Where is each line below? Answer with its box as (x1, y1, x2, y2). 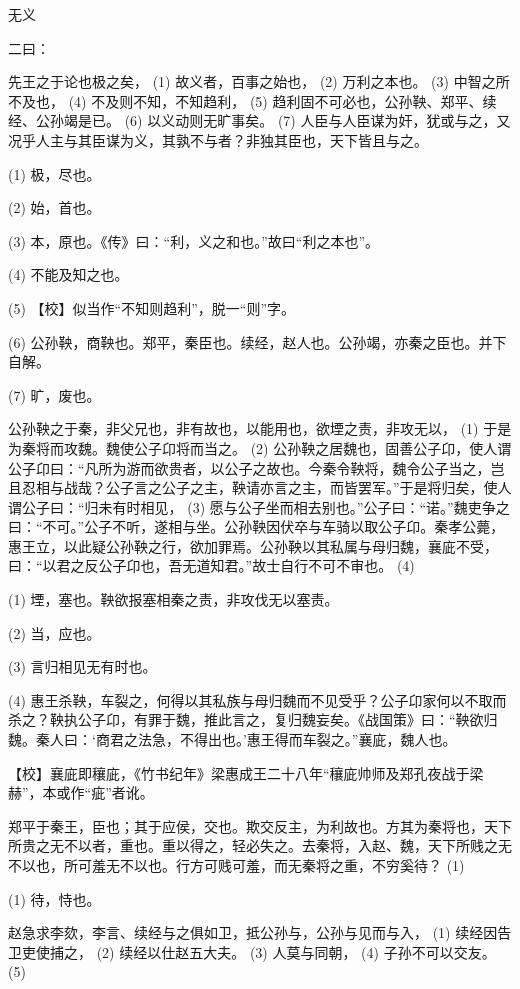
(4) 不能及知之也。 (8, 264, 129, 285)
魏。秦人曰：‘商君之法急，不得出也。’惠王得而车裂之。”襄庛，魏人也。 (8, 729, 457, 750)
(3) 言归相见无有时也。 (8, 656, 157, 677)
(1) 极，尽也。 (8, 163, 101, 184)
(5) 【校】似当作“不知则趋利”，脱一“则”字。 (8, 297, 295, 318)
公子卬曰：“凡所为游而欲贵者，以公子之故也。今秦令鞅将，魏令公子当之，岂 (8, 457, 505, 478)
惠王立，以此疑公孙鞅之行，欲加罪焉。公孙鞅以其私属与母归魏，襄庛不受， (8, 535, 498, 556)
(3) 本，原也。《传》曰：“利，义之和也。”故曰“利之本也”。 (8, 230, 379, 251)
